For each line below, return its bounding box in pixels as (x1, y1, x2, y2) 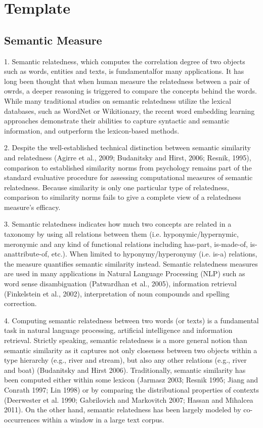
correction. (4, 298, 37, 309)
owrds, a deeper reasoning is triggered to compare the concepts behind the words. (4, 85, 257, 96)
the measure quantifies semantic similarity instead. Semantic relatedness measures (4, 258, 258, 269)
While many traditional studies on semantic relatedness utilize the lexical (4, 95, 231, 106)
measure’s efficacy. (4, 201, 61, 212)
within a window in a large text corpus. (42, 414, 164, 424)
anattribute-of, (4, 248, 50, 259)
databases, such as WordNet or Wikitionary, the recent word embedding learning (4, 105, 255, 116)
